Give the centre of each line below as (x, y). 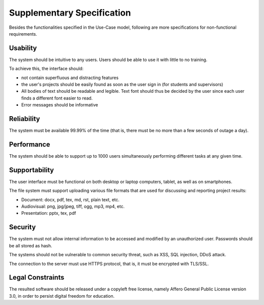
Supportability (32, 170)
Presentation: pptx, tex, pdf (49, 213)
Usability (23, 48)
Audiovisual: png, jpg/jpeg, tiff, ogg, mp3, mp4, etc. (73, 206)
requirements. (23, 34)
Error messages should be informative (60, 105)
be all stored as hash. (31, 245)
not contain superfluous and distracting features (70, 78)
